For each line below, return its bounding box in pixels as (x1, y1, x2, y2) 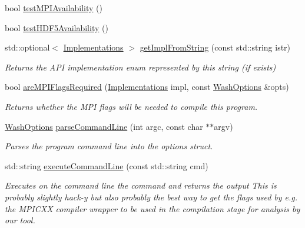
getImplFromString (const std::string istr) (140, 41, 291, 53)
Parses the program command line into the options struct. (5, 140, 213, 152)
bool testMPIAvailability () (5, 2, 102, 14)
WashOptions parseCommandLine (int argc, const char (5, 120, 203, 132)
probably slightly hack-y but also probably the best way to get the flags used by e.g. (5, 190, 298, 203)
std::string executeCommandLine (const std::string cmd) (5, 159, 208, 172)
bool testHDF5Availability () (5, 21, 108, 33)
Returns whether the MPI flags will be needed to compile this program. (5, 100, 258, 112)
